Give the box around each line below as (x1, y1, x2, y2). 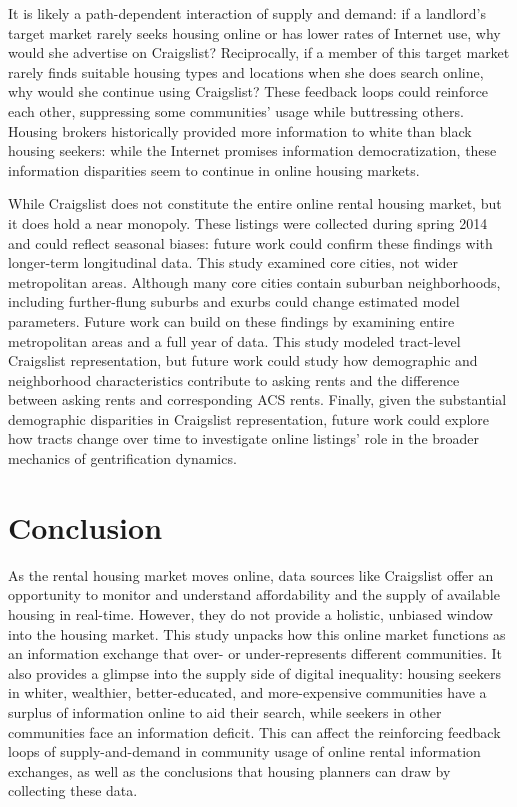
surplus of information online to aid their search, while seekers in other (8, 701, 442, 722)
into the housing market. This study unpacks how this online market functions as (8, 623, 506, 644)
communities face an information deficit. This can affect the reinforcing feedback (8, 721, 501, 742)
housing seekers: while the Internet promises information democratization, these (8, 140, 497, 161)
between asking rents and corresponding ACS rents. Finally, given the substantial (8, 389, 507, 410)
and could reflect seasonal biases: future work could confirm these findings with (8, 232, 493, 253)
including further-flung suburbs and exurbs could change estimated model (8, 291, 460, 312)
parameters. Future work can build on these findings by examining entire (8, 310, 455, 331)
